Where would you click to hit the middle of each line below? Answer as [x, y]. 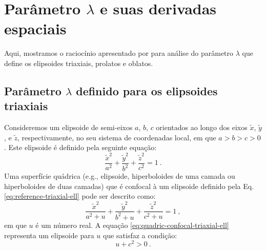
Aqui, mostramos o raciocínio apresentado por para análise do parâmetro [119, 53]
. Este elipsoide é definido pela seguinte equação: [80, 147]
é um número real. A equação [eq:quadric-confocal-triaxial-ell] [132, 225]
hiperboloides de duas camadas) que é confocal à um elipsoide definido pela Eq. [129, 186]
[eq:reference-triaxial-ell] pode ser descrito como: [80, 196]
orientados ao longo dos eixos [202, 127]
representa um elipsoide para [49, 235]
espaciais [35, 28]
